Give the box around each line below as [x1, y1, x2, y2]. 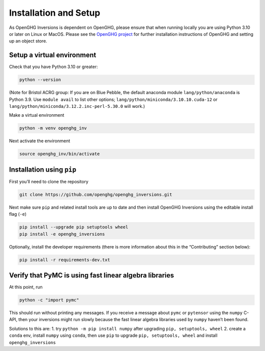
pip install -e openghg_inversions [19, 231, 105, 237]
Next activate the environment [9, 138, 71, 144]
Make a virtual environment [9, 112, 65, 118]
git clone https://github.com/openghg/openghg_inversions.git [19, 192, 172, 197]
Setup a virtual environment [9, 51, 97, 59]
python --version [19, 77, 61, 83]
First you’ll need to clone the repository [9, 178, 88, 184]
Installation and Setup [9, 7, 101, 18]
